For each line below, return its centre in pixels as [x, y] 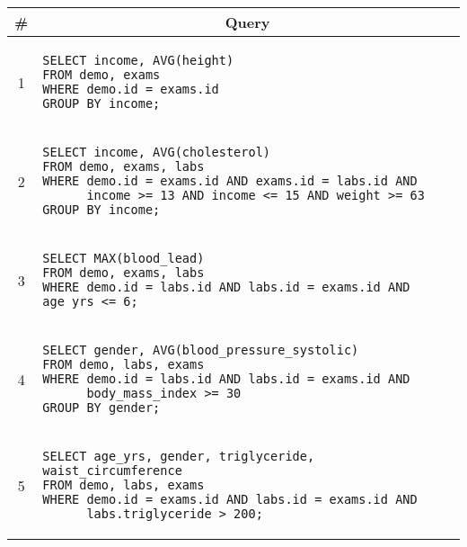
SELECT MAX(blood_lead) [123, 258]
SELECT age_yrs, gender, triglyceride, [179, 456]
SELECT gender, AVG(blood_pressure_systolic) [201, 350]
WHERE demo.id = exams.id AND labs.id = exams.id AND [230, 499]
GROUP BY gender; [101, 408]
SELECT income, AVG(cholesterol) [157, 152]
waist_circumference [112, 471]
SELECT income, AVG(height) [138, 60]
